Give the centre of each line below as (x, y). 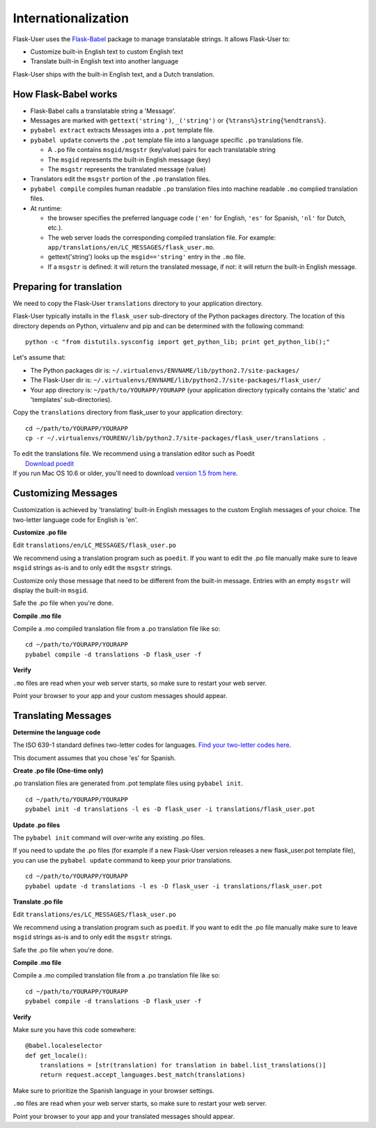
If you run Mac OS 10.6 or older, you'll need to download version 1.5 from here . (125, 473)
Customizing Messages (65, 494)
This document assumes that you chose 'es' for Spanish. (94, 758)
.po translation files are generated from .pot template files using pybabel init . (128, 783)
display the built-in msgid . (50, 590)
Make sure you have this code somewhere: (75, 1029)
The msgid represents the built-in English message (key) (129, 160)
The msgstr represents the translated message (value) (127, 169)
